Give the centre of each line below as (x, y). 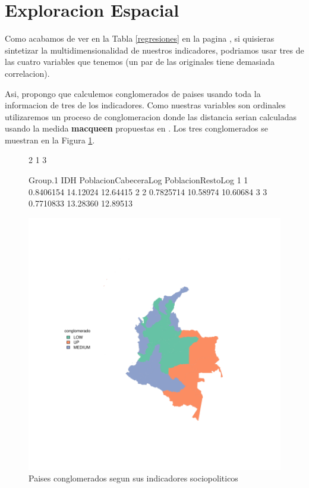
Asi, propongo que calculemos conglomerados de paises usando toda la (133, 93)
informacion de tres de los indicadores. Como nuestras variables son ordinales (145, 105)
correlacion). (27, 73)
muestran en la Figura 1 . (50, 140)
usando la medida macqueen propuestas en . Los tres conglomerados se (136, 128)
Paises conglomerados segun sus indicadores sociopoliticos (133, 478)
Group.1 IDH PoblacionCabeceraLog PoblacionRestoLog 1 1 (138, 180)
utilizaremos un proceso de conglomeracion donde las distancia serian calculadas (151, 116)
